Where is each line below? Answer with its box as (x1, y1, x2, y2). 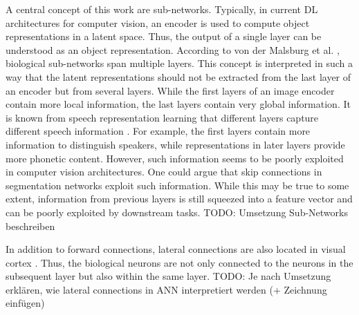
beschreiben (6, 218, 55, 233)
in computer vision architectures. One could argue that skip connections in (6, 164, 322, 179)
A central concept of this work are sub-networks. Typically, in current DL (6, 2, 318, 16)
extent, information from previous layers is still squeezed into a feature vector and (6, 191, 353, 206)
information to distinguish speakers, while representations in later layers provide (6, 137, 345, 151)
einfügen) (6, 296, 45, 310)
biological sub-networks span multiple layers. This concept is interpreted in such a (6, 56, 353, 70)
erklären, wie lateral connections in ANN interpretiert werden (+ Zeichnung (6, 282, 327, 296)
